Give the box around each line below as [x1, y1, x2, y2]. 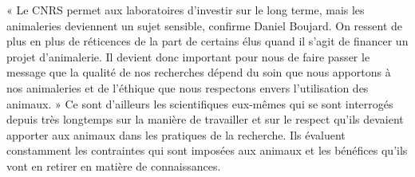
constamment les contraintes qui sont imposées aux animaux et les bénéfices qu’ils [6, 142, 408, 159]
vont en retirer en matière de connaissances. [6, 157, 221, 174]
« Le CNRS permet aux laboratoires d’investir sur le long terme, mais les [6, 2, 365, 18]
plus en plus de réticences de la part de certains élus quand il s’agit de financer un [6, 33, 409, 49]
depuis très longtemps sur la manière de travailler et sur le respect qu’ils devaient [6, 111, 404, 128]
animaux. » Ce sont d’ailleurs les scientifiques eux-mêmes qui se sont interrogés [6, 95, 393, 112]
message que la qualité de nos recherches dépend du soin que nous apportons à [6, 64, 391, 81]
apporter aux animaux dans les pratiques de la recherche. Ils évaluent [6, 126, 346, 143]
